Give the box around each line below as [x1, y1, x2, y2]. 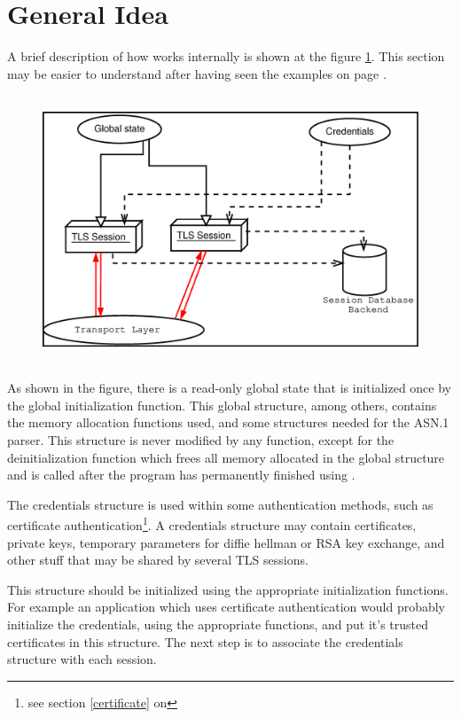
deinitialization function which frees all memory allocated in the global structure [7, 448, 445, 466]
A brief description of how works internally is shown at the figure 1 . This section [7, 47, 445, 66]
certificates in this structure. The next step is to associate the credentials [7, 632, 403, 651]
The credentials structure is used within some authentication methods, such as [7, 495, 434, 513]
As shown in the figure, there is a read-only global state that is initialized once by [7, 379, 451, 397]
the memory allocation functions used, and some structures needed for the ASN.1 [7, 413, 449, 432]
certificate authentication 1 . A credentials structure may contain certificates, [7, 513, 417, 535]
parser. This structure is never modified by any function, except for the [7, 431, 395, 449]
